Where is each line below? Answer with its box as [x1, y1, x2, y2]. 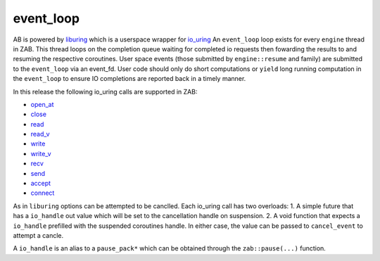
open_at [30, 100, 54, 108]
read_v [30, 130, 50, 139]
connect [30, 189, 55, 197]
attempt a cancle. [13, 231, 64, 239]
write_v [30, 149, 52, 158]
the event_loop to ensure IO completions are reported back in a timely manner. [13, 75, 246, 83]
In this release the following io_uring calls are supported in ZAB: [13, 87, 198, 96]
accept [30, 179, 51, 188]
